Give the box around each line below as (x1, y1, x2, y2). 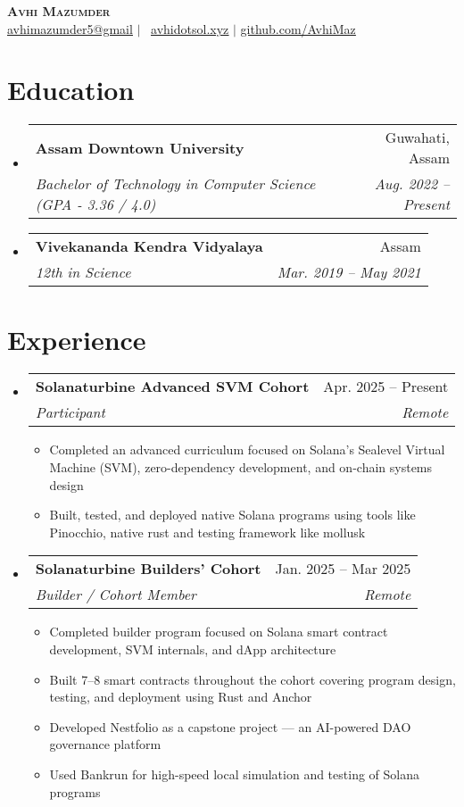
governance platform (49, 735, 162, 753)
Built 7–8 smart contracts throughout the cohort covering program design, (49, 670, 456, 688)
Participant (35, 402, 105, 423)
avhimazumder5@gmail (7, 19, 133, 37)
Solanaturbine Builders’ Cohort (35, 558, 261, 579)
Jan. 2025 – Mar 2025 (275, 558, 411, 579)
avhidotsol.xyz (151, 19, 229, 37)
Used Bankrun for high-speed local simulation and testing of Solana (49, 764, 419, 783)
